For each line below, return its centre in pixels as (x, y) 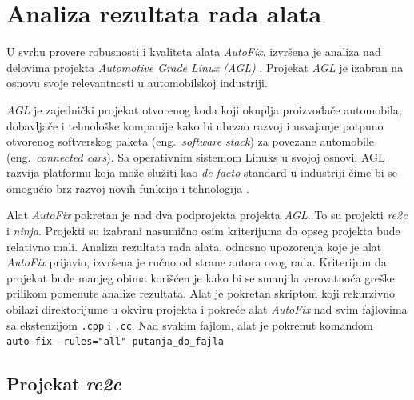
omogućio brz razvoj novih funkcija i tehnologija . (128, 188)
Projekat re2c (64, 384)
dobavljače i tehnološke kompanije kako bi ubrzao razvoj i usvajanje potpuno (195, 125)
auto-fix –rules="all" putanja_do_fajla (115, 342)
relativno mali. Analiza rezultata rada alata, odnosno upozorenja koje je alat (194, 246)
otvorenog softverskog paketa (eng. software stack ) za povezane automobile (191, 141)
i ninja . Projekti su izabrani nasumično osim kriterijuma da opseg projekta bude (203, 231)
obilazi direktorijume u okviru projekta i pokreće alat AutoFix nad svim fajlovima (207, 309)
